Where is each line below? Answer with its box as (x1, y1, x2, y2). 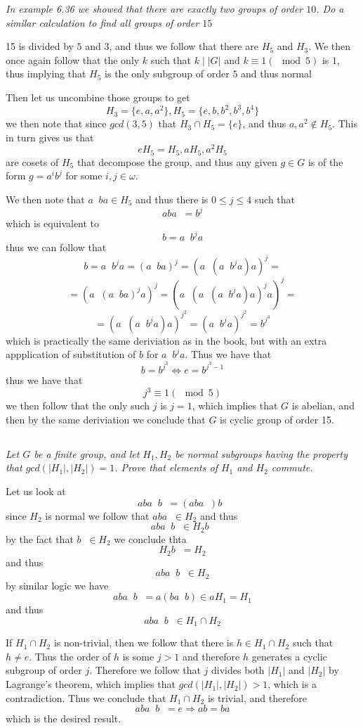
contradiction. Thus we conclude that (6, 690, 166, 705)
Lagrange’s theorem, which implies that (6, 677, 176, 691)
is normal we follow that (45, 508, 150, 523)
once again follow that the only (6, 52, 140, 67)
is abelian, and (291, 398, 355, 413)
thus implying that (6, 66, 86, 81)
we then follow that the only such (6, 398, 150, 413)
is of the (308, 154, 343, 169)
